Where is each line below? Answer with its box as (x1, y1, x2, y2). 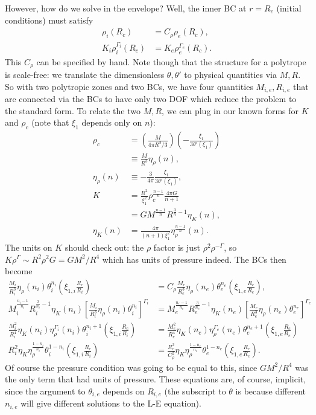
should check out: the (65, 240, 144, 253)
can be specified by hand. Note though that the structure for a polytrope (36, 55, 306, 68)
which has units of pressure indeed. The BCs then (102, 253, 286, 265)
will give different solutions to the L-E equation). (21, 397, 201, 410)
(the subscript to (164, 384, 226, 397)
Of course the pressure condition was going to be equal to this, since (5, 361, 258, 373)
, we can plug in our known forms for (162, 104, 299, 117)
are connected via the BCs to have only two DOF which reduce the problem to (5, 92, 297, 105)
